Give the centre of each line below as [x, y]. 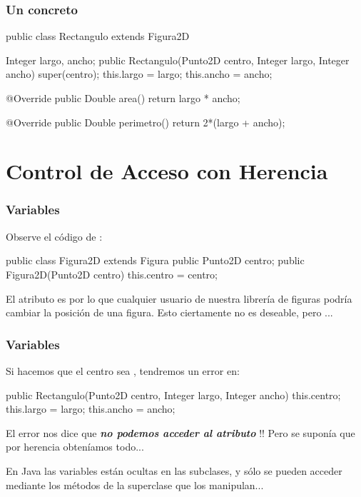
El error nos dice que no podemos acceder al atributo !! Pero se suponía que [180, 432]
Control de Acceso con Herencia [167, 171]
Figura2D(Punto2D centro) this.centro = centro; [112, 274]
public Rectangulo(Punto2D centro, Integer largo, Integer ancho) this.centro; [173, 395]
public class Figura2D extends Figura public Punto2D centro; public [155, 260]
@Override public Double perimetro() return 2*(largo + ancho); [146, 122]
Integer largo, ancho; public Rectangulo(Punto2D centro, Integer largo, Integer [178, 60]
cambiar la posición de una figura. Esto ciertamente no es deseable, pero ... [169, 312]
